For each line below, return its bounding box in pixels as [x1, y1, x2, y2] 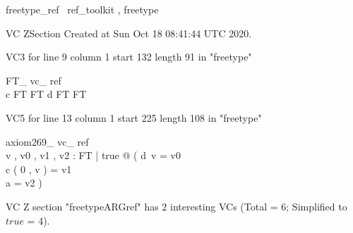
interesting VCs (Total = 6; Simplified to [170, 199, 347, 213]
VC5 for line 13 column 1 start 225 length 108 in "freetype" [6, 110, 262, 125]
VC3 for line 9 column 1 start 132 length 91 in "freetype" [6, 49, 252, 64]
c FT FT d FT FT [6, 87, 87, 101]
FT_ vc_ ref [6, 73, 61, 87]
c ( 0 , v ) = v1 [6, 161, 72, 176]
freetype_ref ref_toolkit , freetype [6, 2, 159, 16]
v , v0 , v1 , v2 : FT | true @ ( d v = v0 [6, 148, 181, 163]
